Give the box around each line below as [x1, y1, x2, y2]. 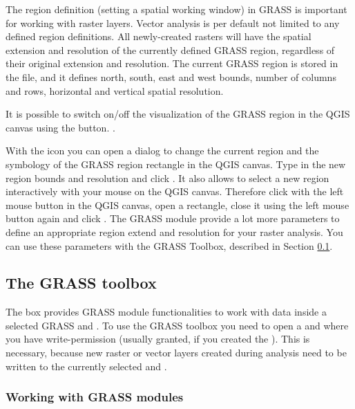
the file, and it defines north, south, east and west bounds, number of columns [6, 69, 336, 84]
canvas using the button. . [6, 120, 115, 134]
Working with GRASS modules [6, 388, 184, 406]
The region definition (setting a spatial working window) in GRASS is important [6, 2, 347, 16]
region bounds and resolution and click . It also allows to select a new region [6, 170, 329, 185]
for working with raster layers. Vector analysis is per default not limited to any [6, 15, 340, 30]
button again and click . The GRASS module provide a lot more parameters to [6, 211, 340, 226]
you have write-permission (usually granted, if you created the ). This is [6, 331, 310, 346]
